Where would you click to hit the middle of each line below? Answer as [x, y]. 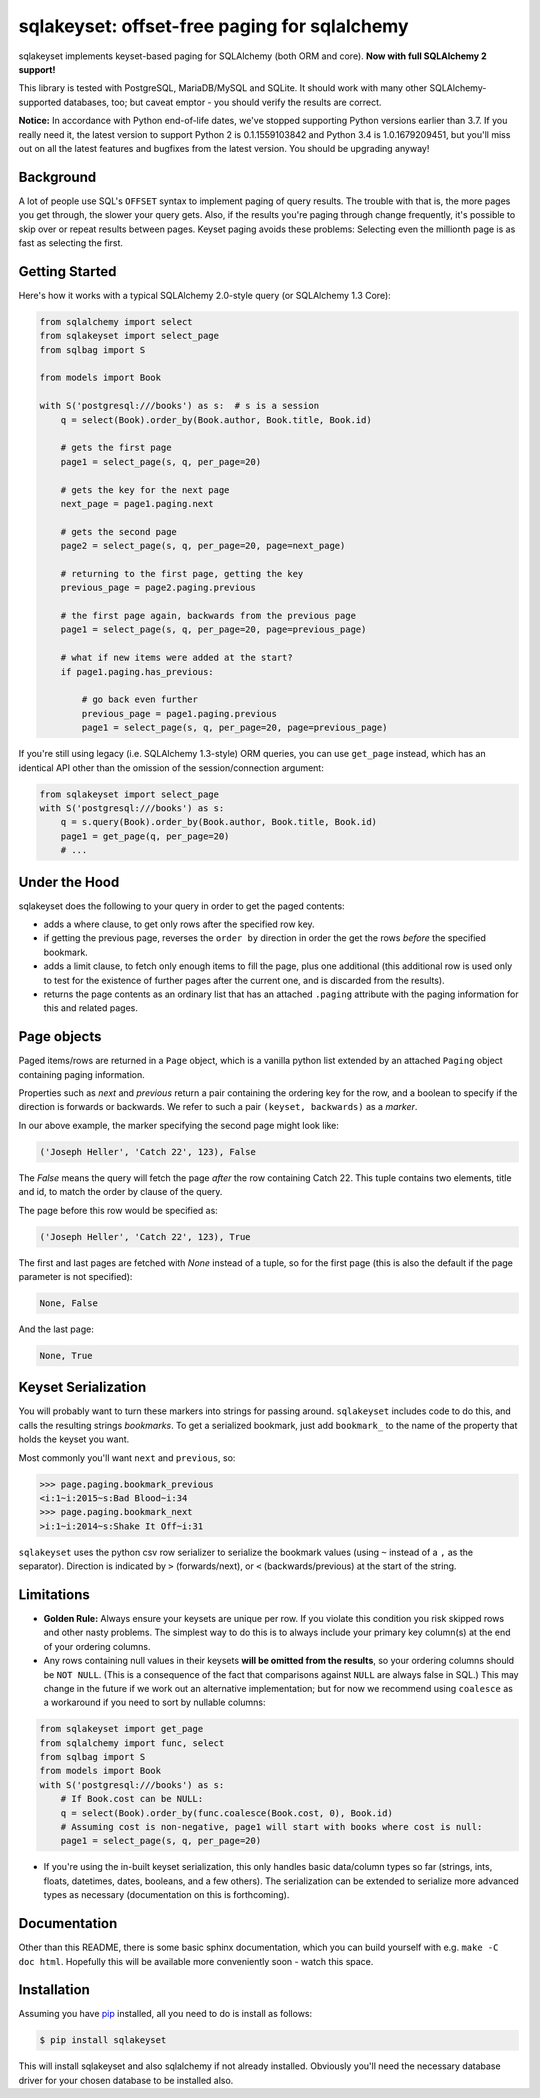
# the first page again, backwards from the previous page [208, 616]
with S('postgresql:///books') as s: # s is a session [179, 406]
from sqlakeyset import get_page [121, 1729]
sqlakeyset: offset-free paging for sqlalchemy [213, 26]
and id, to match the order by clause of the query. [120, 1192]
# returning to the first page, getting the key [182, 573]
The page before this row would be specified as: [118, 1210]
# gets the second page [118, 531]
